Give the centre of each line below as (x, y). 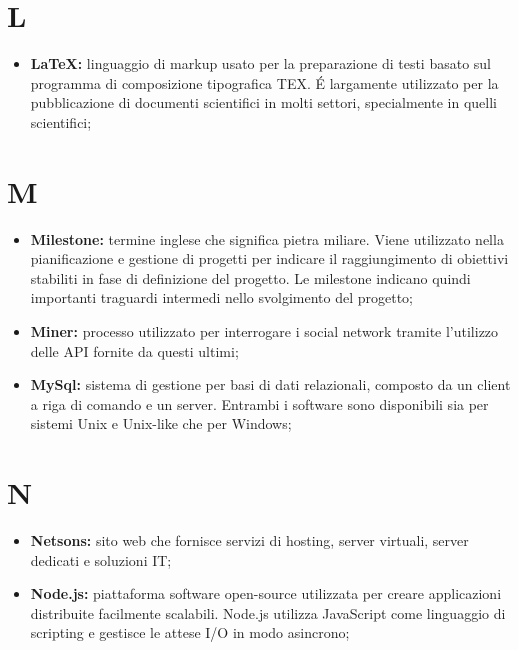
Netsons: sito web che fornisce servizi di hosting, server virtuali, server (249, 540)
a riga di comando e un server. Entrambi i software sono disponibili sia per (259, 403)
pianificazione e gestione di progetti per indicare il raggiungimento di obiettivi (269, 258)
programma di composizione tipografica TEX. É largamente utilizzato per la (264, 82)
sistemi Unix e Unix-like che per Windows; (161, 423)
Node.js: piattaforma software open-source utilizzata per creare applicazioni (266, 593)
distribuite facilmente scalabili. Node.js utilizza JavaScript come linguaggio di (268, 612)
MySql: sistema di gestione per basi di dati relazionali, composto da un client (270, 384)
